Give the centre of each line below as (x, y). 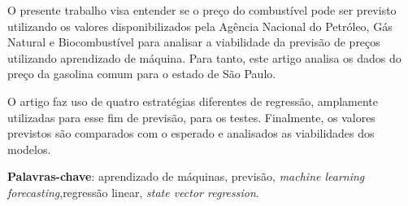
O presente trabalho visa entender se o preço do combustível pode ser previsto (202, 10)
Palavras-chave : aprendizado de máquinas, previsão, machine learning (186, 176)
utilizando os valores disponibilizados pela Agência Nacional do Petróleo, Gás (200, 26)
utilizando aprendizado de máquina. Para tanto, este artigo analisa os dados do (204, 57)
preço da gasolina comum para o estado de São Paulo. (142, 74)
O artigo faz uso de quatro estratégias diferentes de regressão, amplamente (193, 101)
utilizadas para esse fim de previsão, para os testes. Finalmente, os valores (191, 117)
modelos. (29, 149)
